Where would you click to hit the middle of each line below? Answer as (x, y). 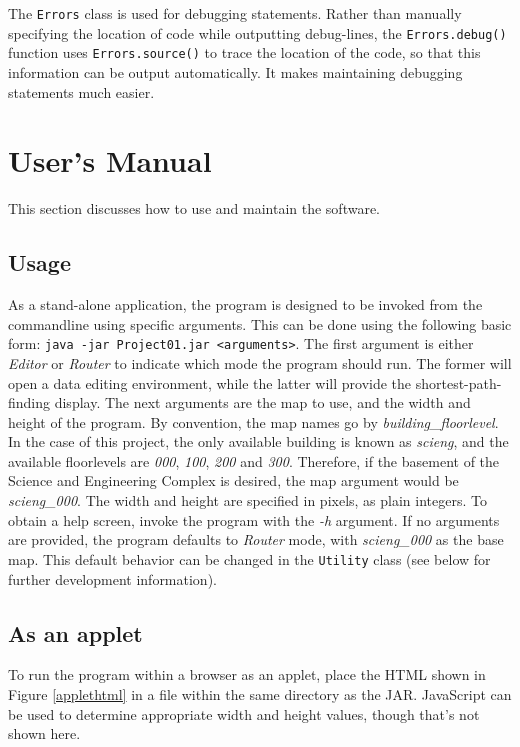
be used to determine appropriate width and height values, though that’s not (244, 713)
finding (29, 402)
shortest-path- (458, 382)
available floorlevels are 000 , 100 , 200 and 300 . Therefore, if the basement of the (254, 460)
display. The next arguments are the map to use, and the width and (262, 402)
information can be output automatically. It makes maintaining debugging (235, 71)
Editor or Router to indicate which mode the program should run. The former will (260, 362)
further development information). (112, 578)
